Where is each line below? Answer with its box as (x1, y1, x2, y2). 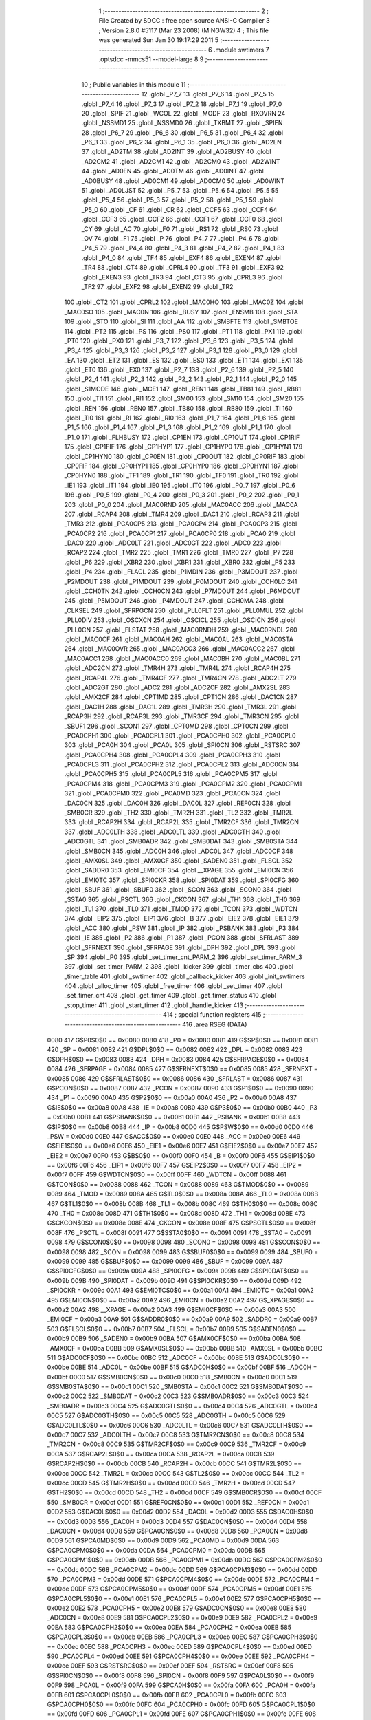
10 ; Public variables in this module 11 (81, 80, 186, 89)
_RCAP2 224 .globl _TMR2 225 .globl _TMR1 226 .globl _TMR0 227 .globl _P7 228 (64, 548, 294, 557)
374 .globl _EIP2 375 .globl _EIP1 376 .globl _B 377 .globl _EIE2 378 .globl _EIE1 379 (64, 914, 299, 923)
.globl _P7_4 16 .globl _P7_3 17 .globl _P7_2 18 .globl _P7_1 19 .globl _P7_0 (81, 100, 282, 108)
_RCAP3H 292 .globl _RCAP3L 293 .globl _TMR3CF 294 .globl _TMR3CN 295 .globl (64, 712, 299, 720)
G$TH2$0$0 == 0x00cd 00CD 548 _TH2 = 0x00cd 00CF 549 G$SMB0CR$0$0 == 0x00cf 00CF (47, 1488, 322, 1496)
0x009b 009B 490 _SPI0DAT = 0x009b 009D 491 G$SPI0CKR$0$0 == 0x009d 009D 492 (47, 1276, 302, 1284)
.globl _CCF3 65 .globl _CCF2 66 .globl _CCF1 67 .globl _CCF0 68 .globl (81, 215, 283, 224)
